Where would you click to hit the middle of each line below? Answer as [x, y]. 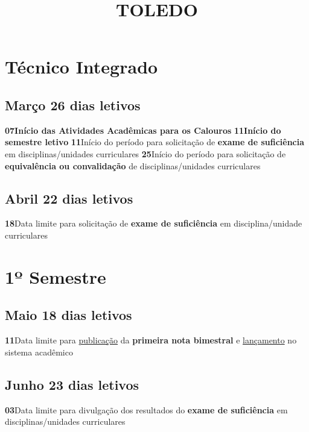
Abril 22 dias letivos [69, 198]
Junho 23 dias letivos [72, 384]
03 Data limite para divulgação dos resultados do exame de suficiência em [146, 409]
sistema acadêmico [39, 352]
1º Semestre [56, 276]
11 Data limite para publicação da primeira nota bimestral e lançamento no [151, 340]
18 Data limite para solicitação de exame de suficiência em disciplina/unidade [154, 223]
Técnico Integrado [81, 67]
